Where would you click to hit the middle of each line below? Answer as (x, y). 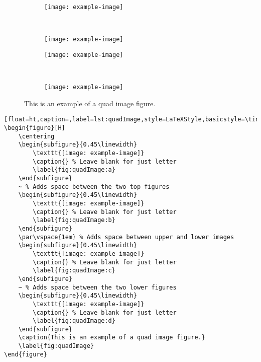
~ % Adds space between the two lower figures (97, 287)
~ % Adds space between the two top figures (94, 187)
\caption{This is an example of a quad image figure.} (112, 338)
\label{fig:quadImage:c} (74, 271)
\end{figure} (26, 354)
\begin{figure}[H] (35, 128)
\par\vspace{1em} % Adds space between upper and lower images (126, 237)
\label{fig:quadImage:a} (74, 170)
